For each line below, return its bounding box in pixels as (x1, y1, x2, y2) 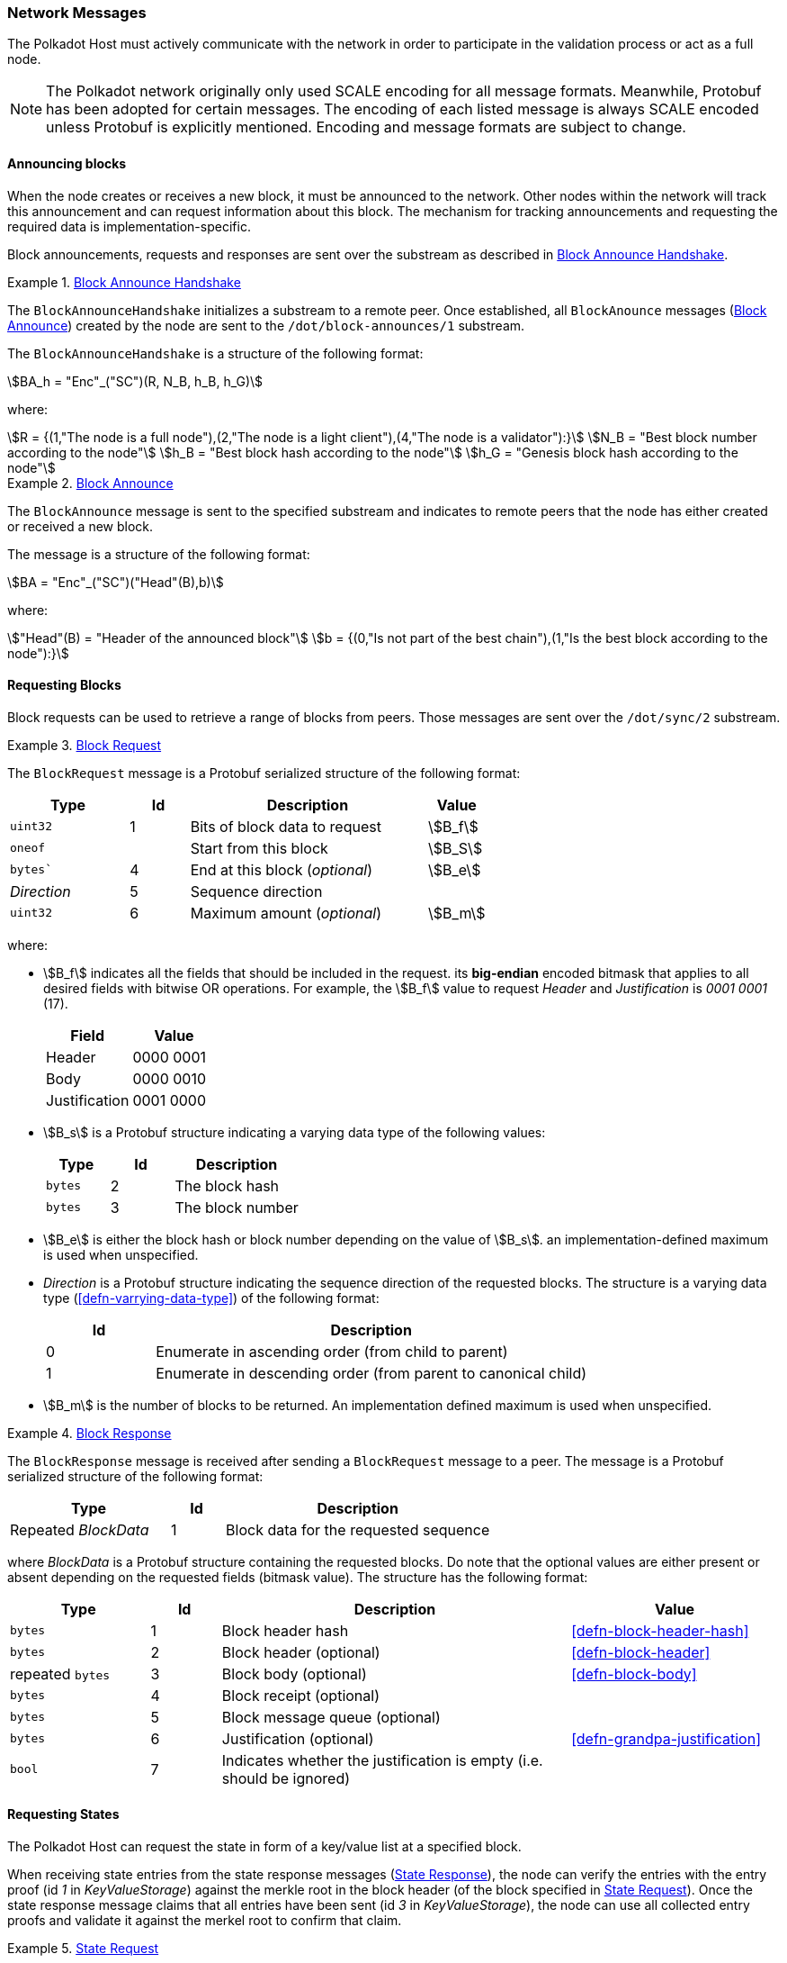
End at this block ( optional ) (190, 860, 372, 879)
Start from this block (190, 838, 328, 857)
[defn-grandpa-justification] (571, 1729, 761, 1748)
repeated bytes (10, 1664, 111, 1683)
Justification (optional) (221, 1729, 374, 1748)
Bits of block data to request (190, 817, 381, 836)
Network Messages (7, 4, 147, 22)
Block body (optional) (221, 1664, 367, 1683)
